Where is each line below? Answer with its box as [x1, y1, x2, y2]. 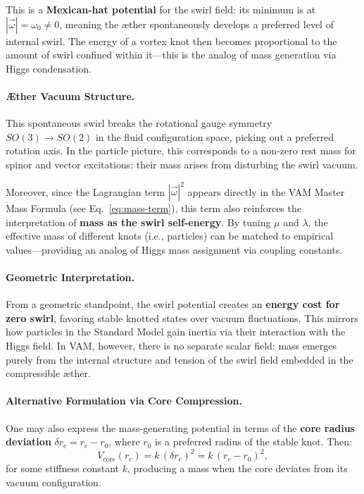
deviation [6, 434, 51, 449]
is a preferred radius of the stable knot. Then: [154, 434, 352, 449]
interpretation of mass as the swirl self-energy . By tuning [6, 214, 271, 229]
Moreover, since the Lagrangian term [6, 184, 165, 199]
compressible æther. [6, 366, 91, 381]
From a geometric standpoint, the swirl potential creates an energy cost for [6, 297, 340, 311]
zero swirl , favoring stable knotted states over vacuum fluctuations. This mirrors [6, 310, 358, 325]
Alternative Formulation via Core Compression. [6, 393, 242, 408]
